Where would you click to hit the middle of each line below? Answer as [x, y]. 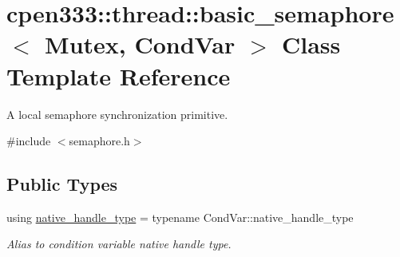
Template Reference [119, 75]
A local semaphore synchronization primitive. [117, 114]
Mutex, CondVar [140, 44]
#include [29, 141]
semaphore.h [99, 141]
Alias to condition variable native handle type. [119, 244]
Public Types [62, 184]
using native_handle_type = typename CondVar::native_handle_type [180, 217]
